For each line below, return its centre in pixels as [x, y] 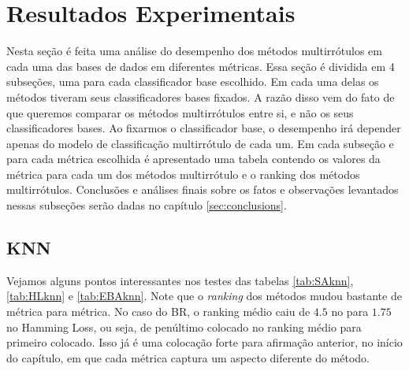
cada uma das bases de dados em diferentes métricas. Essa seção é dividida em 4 [201, 66]
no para [350, 312]
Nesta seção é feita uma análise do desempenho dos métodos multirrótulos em [194, 51]
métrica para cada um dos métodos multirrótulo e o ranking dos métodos [183, 174]
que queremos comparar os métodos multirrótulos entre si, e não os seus [180, 112]
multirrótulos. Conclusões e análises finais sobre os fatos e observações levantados [203, 189]
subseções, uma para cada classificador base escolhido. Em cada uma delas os [193, 82]
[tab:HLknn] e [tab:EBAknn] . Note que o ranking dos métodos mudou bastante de [204, 296]
